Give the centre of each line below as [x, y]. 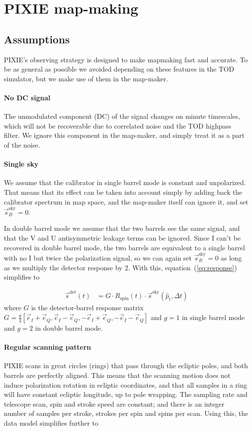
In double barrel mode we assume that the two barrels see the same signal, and [122, 228]
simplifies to [22, 277]
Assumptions [37, 39]
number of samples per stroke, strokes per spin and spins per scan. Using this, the [126, 413]
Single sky [21, 164]
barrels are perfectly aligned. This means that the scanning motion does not [117, 375]
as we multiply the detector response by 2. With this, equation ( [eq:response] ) [120, 267]
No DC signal [27, 97]
